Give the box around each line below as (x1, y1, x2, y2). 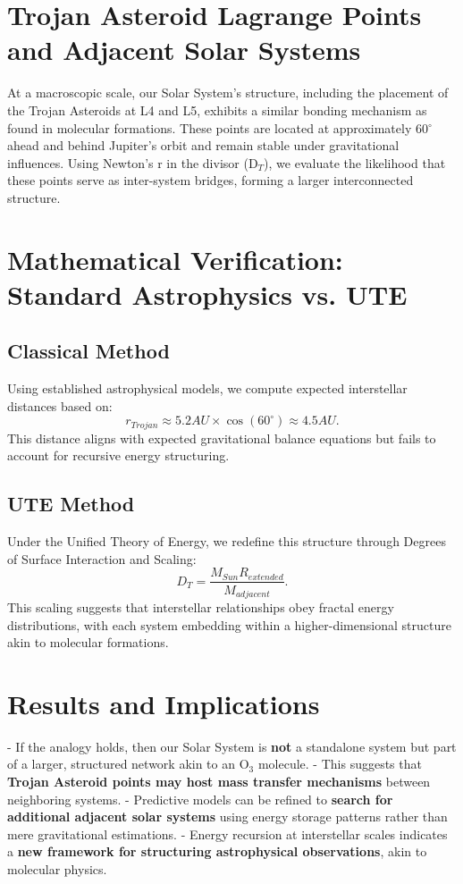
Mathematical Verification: (7, 240, 343, 277)
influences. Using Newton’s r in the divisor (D (7, 153, 258, 172)
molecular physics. (7, 860, 107, 879)
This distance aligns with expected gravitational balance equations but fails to (7, 428, 436, 447)
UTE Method (7, 490, 135, 518)
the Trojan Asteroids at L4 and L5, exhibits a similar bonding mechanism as (7, 100, 427, 119)
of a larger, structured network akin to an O (7, 754, 249, 773)
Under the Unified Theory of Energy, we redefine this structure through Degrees (7, 532, 446, 551)
